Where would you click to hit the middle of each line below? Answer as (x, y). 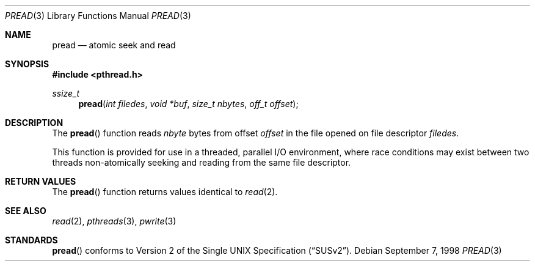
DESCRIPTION (34, 123)
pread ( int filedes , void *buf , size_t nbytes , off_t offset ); (188, 104)
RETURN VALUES (41, 181)
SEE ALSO (26, 211)
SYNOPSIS (27, 64)
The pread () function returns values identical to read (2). (165, 192)
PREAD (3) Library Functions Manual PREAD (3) (98, 16)
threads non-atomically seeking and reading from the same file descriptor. (202, 162)
